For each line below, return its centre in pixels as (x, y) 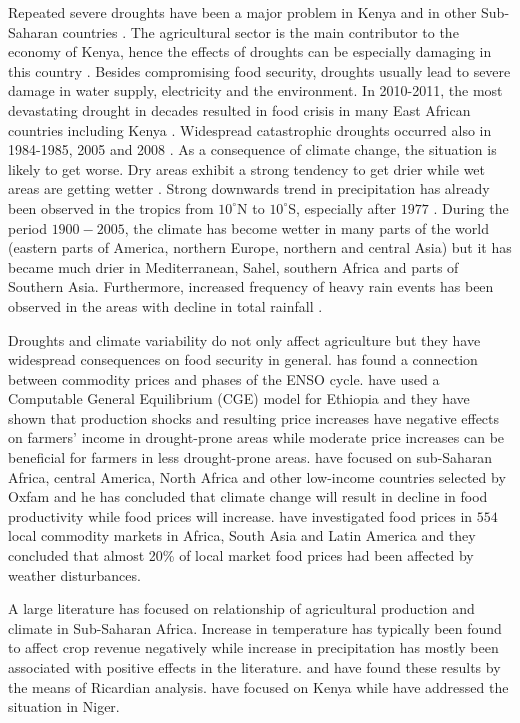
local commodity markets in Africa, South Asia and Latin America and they (242, 535)
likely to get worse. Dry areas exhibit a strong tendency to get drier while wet (247, 168)
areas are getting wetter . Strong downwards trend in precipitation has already (249, 188)
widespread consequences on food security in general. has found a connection (243, 359)
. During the (471, 207)
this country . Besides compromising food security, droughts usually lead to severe (259, 70)
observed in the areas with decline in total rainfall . (165, 305)
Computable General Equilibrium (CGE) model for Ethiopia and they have (239, 398)
